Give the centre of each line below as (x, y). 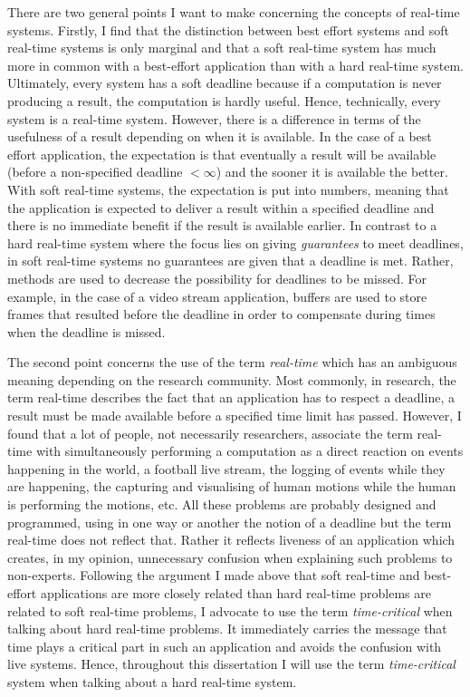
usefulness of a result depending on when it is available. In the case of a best (220, 136)
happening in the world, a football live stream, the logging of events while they (226, 468)
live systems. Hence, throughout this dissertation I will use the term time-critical (231, 664)
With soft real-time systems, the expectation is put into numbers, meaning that (228, 189)
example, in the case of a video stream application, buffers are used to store (217, 296)
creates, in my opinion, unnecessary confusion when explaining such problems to (230, 557)
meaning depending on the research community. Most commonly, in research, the (232, 379)
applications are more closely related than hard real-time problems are (235, 593)
